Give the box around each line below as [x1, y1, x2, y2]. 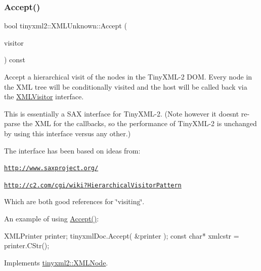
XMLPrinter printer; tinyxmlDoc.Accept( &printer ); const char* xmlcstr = [4, 230, 239, 241]
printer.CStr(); [4, 240, 50, 251]
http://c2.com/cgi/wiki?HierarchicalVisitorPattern [4, 181, 182, 189]
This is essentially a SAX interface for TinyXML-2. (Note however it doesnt [4, 108, 239, 119]
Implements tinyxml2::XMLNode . [4, 257, 108, 267]
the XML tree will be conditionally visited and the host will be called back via [4, 81, 247, 92]
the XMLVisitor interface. [4, 91, 84, 102]
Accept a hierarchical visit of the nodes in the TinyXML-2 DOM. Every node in [4, 71, 252, 82]
